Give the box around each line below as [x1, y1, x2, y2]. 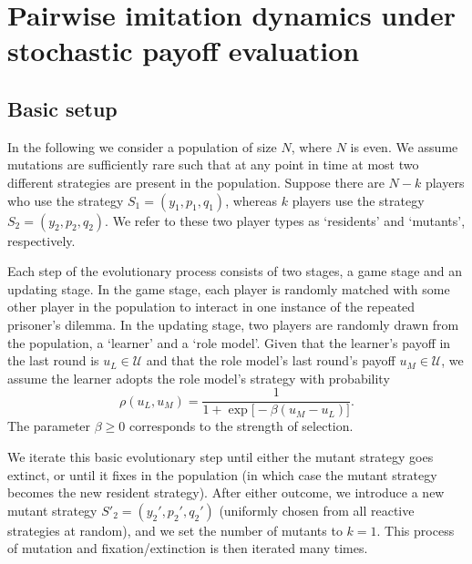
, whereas [225, 190, 278, 210]
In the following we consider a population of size [7, 137, 277, 156]
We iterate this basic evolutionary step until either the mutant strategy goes [7, 446, 434, 466]
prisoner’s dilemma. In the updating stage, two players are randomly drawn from [7, 314, 459, 333]
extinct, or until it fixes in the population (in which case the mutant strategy [7, 465, 437, 484]
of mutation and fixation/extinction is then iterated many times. [7, 538, 368, 558]
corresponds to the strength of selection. [128, 416, 354, 436]
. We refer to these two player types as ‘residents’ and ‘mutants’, [105, 210, 466, 230]
